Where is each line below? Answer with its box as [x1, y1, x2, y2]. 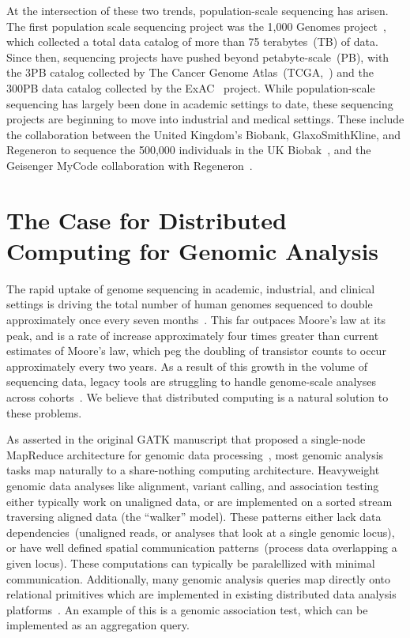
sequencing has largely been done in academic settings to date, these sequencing [6, 95, 393, 111]
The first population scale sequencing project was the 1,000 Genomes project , [6, 17, 386, 34]
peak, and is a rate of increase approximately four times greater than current [6, 327, 379, 343]
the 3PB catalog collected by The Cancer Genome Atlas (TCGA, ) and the [6, 64, 374, 81]
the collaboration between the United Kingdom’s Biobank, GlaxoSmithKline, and [6, 126, 401, 142]
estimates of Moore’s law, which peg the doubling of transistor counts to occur [6, 342, 386, 359]
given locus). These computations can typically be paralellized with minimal [6, 554, 375, 571]
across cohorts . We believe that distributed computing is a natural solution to [6, 389, 389, 405]
